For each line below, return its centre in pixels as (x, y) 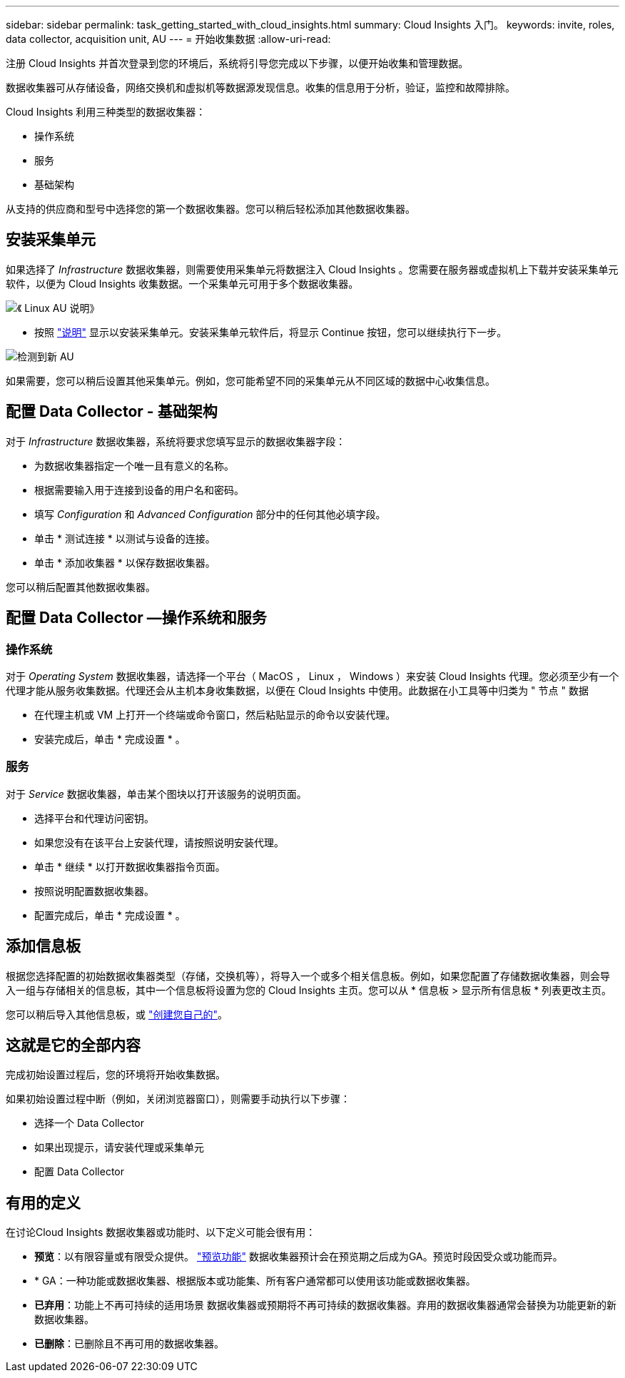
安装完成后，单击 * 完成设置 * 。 (110, 739)
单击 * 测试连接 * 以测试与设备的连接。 (125, 538)
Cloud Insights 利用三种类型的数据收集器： (106, 112)
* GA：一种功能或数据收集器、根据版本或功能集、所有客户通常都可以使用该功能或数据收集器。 (255, 1281)
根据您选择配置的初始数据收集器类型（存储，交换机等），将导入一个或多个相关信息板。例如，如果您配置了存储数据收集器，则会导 (308, 976)
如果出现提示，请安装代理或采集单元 (119, 1148)
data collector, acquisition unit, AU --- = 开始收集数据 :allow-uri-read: (168, 39)
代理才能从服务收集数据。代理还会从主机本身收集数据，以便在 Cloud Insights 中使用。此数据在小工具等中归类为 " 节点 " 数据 (297, 690)
